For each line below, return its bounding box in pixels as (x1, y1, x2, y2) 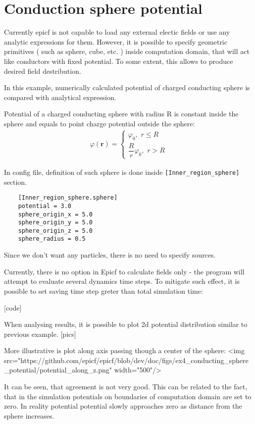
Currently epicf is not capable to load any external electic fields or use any (4, 27, 230, 37)
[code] (4, 302, 22, 313)
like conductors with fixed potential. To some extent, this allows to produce (4, 55, 233, 66)
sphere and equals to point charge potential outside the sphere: (4, 118, 195, 128)
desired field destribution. (4, 65, 81, 76)
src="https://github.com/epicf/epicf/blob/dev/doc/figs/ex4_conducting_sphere (4, 355, 249, 365)
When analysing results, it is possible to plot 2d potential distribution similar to (4, 319, 248, 329)
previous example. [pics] (4, 328, 76, 339)
